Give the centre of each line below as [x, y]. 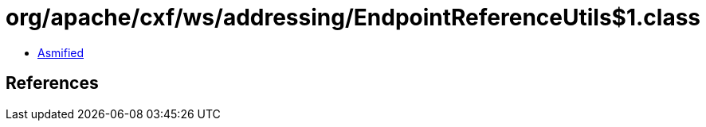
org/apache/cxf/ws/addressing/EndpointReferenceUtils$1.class [353, 17]
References [52, 83]
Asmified [61, 52]
